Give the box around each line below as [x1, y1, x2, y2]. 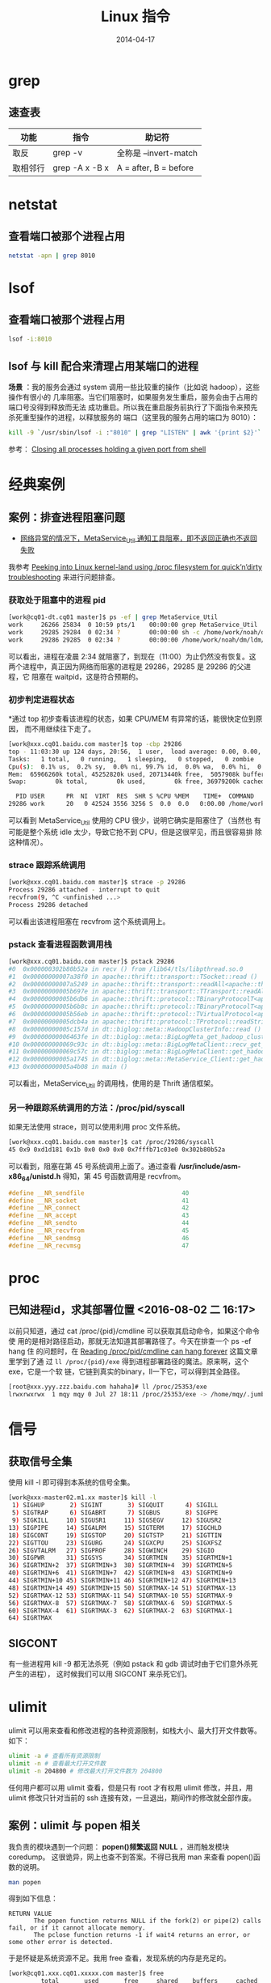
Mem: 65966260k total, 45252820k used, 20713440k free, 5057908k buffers [8, 770, 269, 778]
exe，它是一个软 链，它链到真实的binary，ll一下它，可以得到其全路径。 [8, 1366, 244, 1376]
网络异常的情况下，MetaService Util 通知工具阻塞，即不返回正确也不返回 [19, 533, 258, 544]
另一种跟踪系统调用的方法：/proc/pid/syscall [8, 1102, 186, 1113]
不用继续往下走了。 [31, 724, 95, 734]
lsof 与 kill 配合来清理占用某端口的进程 [8, 359, 199, 373]
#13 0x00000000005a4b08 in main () [8, 1063, 128, 1071]
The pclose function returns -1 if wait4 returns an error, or [33, 1931, 251, 1939]
